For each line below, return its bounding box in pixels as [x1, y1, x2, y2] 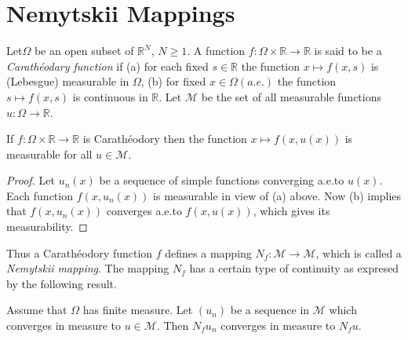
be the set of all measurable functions [201, 88, 381, 104]
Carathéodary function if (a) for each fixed [6, 57, 209, 74]
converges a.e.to [106, 203, 182, 219]
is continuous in [72, 88, 148, 104]
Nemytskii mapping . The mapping [6, 260, 169, 276]
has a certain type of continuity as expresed [189, 260, 399, 276]
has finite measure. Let [82, 302, 193, 318]
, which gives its [253, 203, 330, 219]
